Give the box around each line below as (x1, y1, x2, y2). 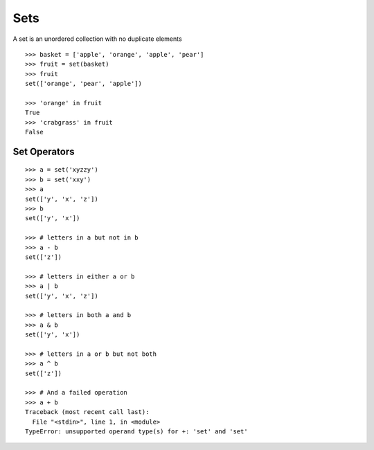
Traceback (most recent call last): (25, 408, 150, 416)
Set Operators (12, 145, 75, 157)
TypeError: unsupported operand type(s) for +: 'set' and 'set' (25, 428, 249, 435)
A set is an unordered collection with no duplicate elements (12, 35, 183, 43)
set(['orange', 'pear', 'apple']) (25, 80, 142, 88)
